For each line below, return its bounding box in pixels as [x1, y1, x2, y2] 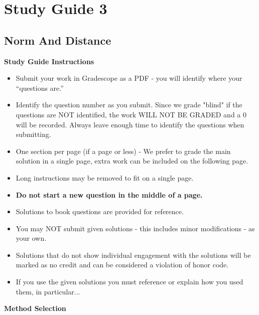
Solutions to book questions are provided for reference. [16, 206, 184, 217]
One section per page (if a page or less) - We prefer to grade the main [16, 145, 231, 156]
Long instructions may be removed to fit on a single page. [16, 172, 194, 183]
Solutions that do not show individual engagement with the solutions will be [16, 249, 251, 260]
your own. [16, 233, 47, 243]
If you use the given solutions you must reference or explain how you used [16, 276, 243, 287]
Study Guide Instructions [4, 56, 94, 66]
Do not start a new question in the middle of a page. [16, 189, 203, 200]
